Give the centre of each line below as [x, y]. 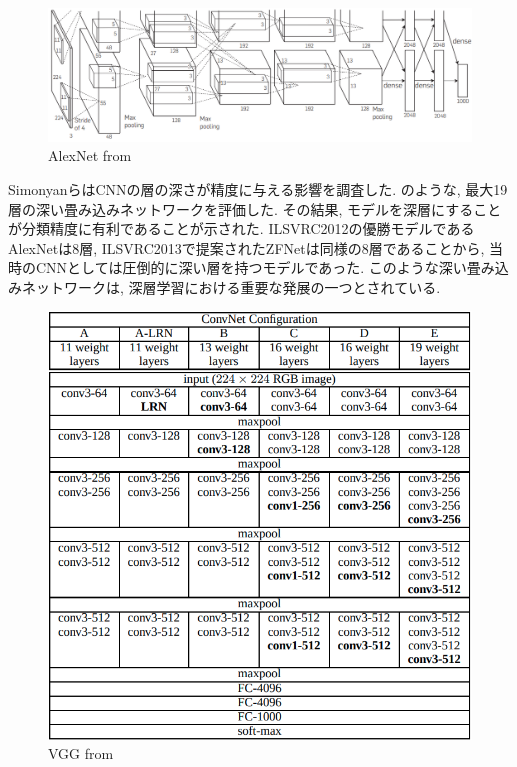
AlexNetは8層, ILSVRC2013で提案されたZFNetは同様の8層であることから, [246, 247]
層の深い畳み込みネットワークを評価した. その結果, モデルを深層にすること [255, 208]
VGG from [81, 753]
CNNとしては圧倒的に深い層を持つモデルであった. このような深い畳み [265, 267]
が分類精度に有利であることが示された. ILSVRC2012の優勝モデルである [241, 228]
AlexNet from [90, 155]
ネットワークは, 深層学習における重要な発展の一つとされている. [231, 286]
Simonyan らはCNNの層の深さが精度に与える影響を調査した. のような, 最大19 [258, 188]
